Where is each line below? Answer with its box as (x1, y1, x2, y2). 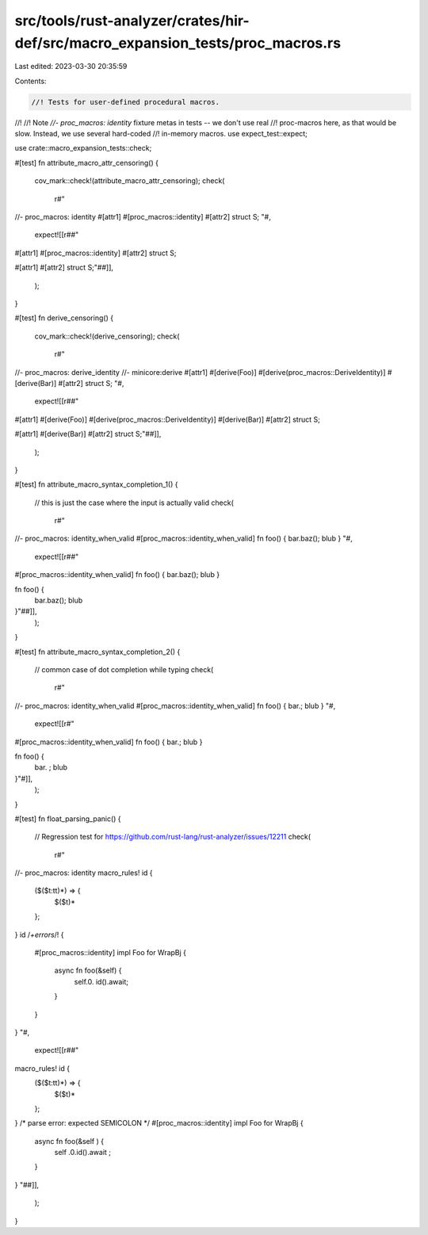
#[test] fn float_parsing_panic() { (14, 813, 122, 824)
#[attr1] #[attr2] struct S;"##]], (14, 262, 114, 273)
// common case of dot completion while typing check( (34, 664, 214, 674)
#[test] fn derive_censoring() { (14, 313, 114, 323)
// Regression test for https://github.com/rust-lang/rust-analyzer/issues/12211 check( (34, 832, 311, 842)
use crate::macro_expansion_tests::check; (14, 143, 152, 153)
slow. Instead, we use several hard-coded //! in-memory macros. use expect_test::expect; (14, 129, 308, 139)
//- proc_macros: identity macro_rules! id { (14, 868, 154, 877)
